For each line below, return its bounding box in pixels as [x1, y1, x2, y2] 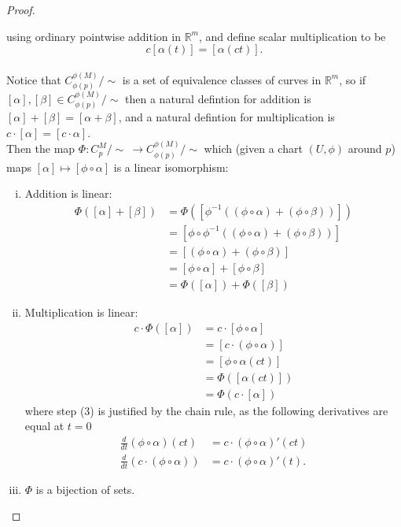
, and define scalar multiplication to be [198, 28, 386, 44]
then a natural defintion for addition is [125, 90, 311, 106]
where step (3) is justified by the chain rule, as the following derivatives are [24, 402, 388, 418]
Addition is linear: [24, 185, 112, 202]
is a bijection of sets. [35, 481, 135, 497]
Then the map [6, 140, 75, 157]
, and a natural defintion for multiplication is [118, 109, 335, 125]
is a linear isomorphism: [113, 158, 229, 175]
